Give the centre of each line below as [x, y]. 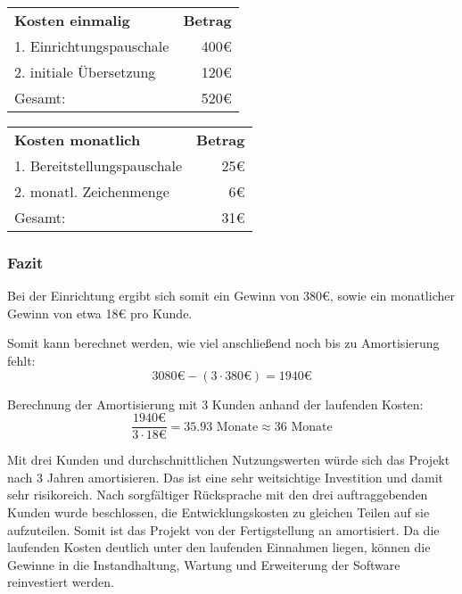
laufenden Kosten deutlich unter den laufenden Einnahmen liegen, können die [219, 547]
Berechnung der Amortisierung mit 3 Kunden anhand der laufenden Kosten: [215, 404]
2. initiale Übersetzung [85, 72]
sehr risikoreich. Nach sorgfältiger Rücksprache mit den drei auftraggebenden [218, 495]
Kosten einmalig [72, 20]
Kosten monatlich [78, 140]
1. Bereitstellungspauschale [99, 165]
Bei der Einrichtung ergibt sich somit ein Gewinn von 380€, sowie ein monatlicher [231, 296]
